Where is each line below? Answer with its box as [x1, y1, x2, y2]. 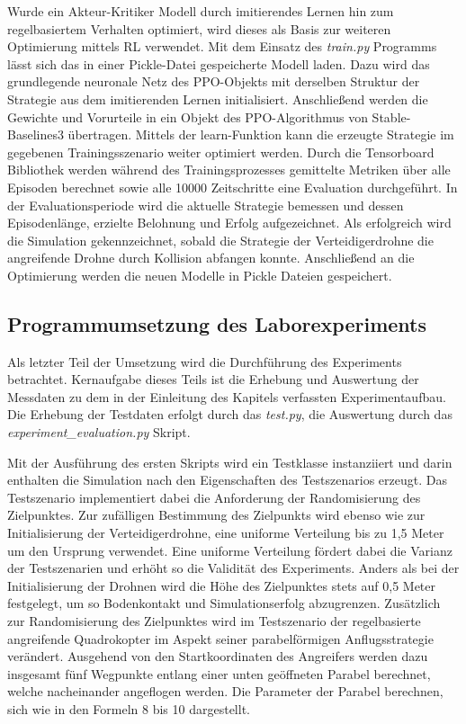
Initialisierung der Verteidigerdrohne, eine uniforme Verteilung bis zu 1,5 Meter [7, 523, 444, 542]
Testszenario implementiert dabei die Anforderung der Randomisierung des [7, 487, 421, 506]
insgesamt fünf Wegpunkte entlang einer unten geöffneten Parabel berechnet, [7, 664, 431, 683]
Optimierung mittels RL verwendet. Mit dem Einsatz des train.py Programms [7, 37, 437, 56]
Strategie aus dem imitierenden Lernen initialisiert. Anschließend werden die [7, 89, 428, 108]
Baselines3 [7, 125, 64, 144]
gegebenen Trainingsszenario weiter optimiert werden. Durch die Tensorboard [7, 142, 435, 161]
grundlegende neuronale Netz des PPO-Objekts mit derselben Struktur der [7, 72, 420, 91]
